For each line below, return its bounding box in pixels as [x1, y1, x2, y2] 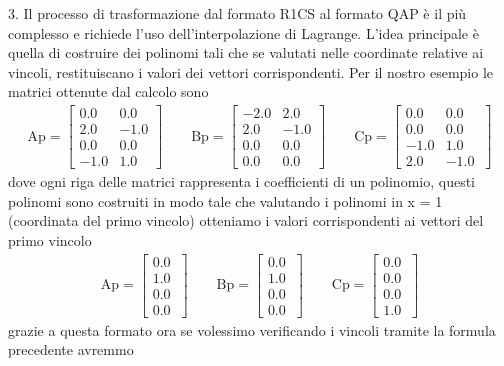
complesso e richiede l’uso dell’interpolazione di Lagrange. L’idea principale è [8, 22, 479, 43]
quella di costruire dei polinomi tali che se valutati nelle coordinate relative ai [8, 42, 484, 63]
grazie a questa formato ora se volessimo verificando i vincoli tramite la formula [8, 319, 496, 340]
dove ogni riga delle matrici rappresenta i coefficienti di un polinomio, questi [8, 171, 475, 192]
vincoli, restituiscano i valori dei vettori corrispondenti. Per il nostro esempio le [8, 61, 494, 82]
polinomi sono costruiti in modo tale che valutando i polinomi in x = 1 [8, 190, 443, 211]
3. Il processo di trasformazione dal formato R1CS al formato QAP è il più [8, 3, 467, 23]
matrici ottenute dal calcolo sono [8, 81, 209, 102]
